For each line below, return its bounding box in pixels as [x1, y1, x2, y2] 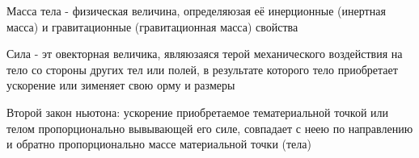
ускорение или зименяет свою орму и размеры [6, 77, 235, 94]
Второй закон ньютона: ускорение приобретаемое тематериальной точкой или [6, 103, 389, 120]
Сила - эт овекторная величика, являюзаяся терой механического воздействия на [6, 45, 403, 62]
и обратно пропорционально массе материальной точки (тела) [6, 135, 311, 152]
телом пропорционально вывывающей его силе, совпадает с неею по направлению [6, 119, 413, 136]
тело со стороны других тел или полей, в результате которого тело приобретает [6, 60, 398, 77]
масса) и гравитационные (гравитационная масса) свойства [6, 18, 298, 35]
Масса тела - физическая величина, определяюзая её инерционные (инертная [6, 2, 386, 19]
